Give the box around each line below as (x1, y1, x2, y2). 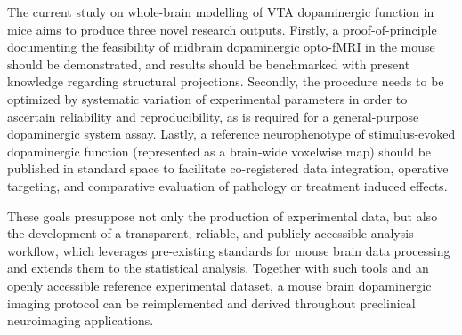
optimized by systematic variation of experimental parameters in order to (7, 89, 408, 108)
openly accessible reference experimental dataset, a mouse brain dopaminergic (7, 275, 432, 294)
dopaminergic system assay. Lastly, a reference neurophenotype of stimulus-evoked (7, 124, 456, 143)
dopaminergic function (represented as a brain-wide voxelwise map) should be (7, 141, 432, 160)
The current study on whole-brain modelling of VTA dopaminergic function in (7, 3, 434, 20)
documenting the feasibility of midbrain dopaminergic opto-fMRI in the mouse (7, 37, 435, 56)
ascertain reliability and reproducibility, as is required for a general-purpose (7, 107, 419, 125)
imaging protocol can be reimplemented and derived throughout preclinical (7, 293, 416, 312)
